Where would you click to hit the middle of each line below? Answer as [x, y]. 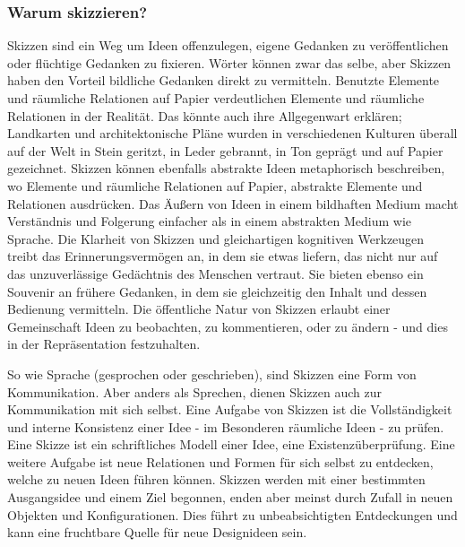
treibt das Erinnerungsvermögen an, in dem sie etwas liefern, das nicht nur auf [223, 256]
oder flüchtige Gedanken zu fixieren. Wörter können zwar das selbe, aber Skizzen [229, 62]
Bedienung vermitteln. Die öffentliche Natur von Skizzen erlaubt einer [199, 309]
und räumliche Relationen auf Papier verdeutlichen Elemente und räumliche [216, 98]
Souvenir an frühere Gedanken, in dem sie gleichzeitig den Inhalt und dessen [217, 291]
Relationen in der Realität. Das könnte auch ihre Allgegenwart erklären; [205, 115]
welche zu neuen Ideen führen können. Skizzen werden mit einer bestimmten [216, 479]
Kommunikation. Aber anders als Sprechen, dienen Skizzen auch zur [194, 391]
